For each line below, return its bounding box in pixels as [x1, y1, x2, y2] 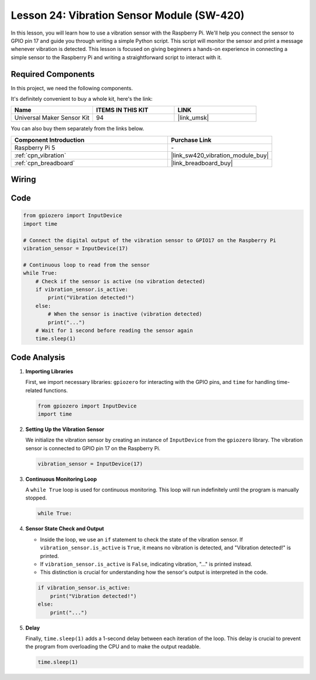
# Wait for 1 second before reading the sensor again [35, 327, 193, 334]
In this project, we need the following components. [11, 84, 133, 91]
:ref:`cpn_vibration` [14, 151, 67, 159]
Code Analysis [11, 352, 66, 362]
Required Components [11, 69, 95, 79]
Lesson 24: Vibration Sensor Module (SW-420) [11, 9, 245, 22]
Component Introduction [14, 135, 85, 144]
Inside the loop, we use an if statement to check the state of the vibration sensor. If [40, 536, 243, 543]
